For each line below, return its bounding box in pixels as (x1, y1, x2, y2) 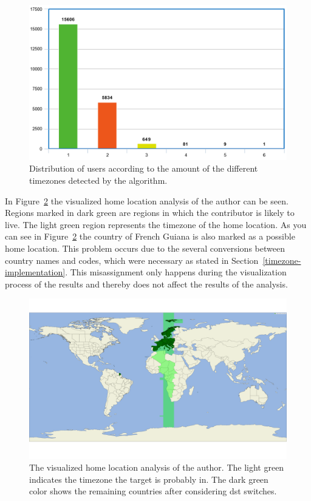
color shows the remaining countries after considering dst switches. (29, 485, 277, 497)
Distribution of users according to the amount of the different (29, 162, 258, 175)
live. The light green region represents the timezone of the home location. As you (5, 218, 307, 230)
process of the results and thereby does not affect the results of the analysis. (5, 277, 288, 290)
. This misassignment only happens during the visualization (65, 266, 287, 278)
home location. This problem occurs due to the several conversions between (5, 242, 285, 255)
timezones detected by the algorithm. (29, 174, 168, 187)
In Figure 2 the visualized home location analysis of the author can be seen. (5, 194, 289, 207)
